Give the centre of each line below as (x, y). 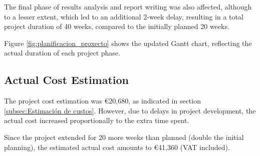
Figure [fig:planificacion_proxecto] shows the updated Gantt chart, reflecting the (128, 43)
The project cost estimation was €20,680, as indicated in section (102, 101)
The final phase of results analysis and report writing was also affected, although (128, 6)
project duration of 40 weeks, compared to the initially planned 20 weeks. (117, 26)
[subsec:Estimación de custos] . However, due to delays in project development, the (130, 110)
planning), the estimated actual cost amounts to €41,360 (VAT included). (117, 147)
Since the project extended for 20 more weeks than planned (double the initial (124, 137)
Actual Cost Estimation (67, 80)
